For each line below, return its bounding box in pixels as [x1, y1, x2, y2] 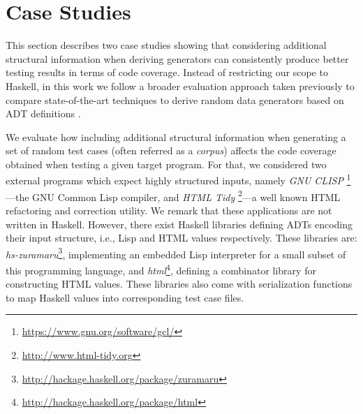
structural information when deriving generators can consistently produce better [6, 51, 349, 66]
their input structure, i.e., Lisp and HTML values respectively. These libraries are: [6, 230, 357, 245]
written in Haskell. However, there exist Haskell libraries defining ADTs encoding [6, 216, 353, 231]
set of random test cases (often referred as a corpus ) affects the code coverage [6, 143, 336, 158]
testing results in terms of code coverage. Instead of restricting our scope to [6, 65, 328, 80]
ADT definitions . [6, 106, 81, 121]
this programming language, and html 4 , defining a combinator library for [6, 261, 316, 277]
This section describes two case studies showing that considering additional [6, 38, 327, 52]
